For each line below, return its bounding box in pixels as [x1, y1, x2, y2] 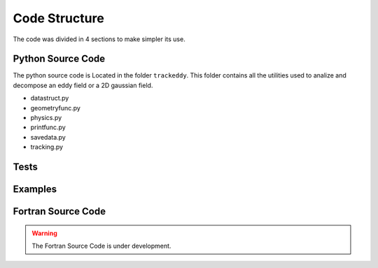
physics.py [30, 114, 62, 122]
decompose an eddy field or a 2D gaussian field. [13, 81, 153, 89]
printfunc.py [30, 123, 66, 132]
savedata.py [30, 133, 66, 141]
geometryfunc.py [30, 103, 80, 112]
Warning [31, 229, 57, 237]
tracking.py [30, 143, 63, 151]
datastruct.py [30, 94, 69, 103]
